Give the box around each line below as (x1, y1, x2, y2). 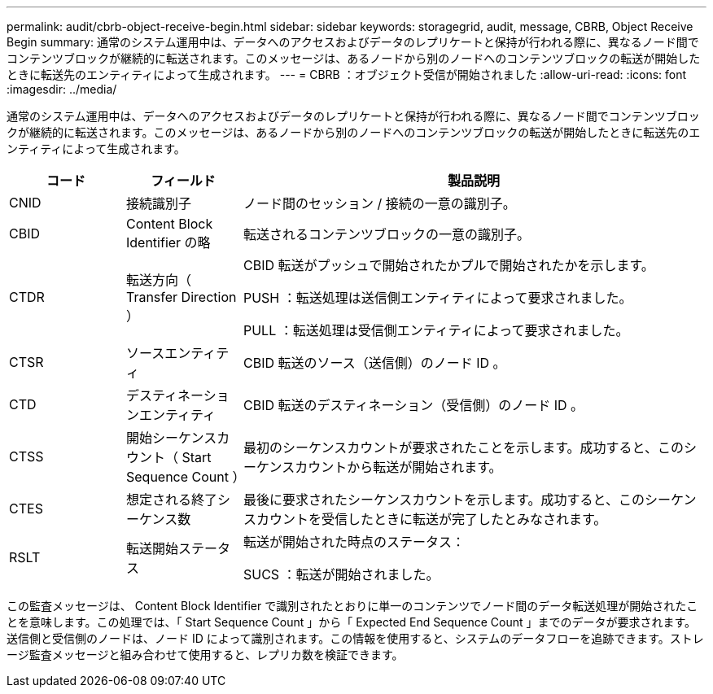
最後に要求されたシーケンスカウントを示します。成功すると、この (243, 491, 645, 508)
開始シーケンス (125, 430, 217, 446)
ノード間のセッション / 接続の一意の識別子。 (243, 195, 516, 212)
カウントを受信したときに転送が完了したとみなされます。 (256, 511, 607, 527)
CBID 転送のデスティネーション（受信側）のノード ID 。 (243, 397, 584, 413)
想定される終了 (125, 491, 217, 508)
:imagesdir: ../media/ (7, 82, 117, 96)
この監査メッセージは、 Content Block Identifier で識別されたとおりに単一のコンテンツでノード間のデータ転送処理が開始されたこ (7, 599, 698, 613)
